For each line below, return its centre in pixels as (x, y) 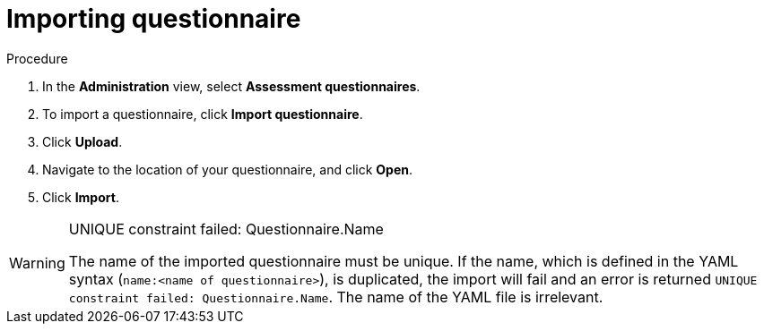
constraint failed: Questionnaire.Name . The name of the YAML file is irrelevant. (336, 297)
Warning (37, 263)
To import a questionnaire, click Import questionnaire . (203, 114)
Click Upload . (82, 141)
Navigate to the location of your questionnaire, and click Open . (228, 169)
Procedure (37, 58)
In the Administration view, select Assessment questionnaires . (231, 86)
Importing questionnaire (154, 19)
